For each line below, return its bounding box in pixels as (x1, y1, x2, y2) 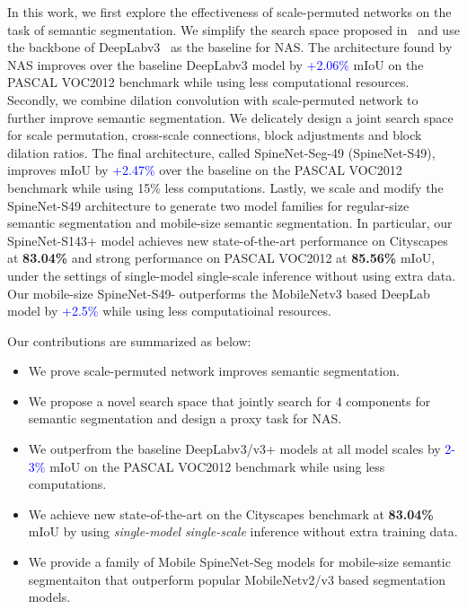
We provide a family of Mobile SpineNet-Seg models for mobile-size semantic (28, 552, 451, 571)
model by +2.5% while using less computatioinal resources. (7, 301, 331, 320)
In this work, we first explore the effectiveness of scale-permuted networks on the (7, 3, 452, 21)
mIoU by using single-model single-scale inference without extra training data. (28, 522, 458, 541)
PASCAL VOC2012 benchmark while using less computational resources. (7, 73, 410, 91)
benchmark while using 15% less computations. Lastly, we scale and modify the (7, 178, 444, 196)
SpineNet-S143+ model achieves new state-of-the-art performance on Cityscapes (7, 231, 448, 249)
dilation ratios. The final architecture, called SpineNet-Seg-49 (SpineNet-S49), (7, 143, 436, 161)
